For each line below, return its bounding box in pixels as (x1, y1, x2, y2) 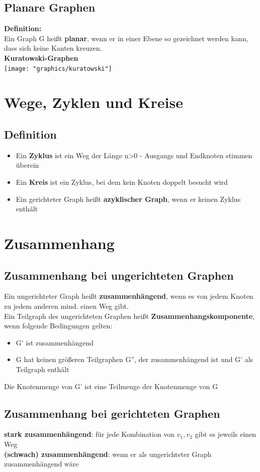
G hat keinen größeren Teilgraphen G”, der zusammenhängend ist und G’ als (16, 354, 253, 365)
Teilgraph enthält (16, 364, 69, 374)
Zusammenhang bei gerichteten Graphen (4, 405, 220, 421)
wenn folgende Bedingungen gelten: (4, 320, 113, 331)
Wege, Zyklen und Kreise (4, 92, 183, 112)
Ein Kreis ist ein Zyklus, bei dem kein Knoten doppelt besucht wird (16, 177, 228, 187)
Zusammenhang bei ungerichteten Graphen (4, 267, 234, 283)
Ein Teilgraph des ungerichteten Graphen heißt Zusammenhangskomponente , (4, 310, 255, 321)
